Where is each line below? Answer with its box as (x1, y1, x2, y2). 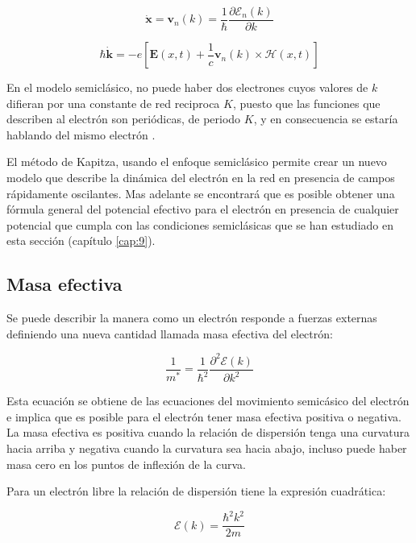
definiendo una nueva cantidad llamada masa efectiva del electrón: (6, 325, 333, 342)
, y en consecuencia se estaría (253, 110, 398, 127)
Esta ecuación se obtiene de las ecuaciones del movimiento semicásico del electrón (6, 392, 410, 409)
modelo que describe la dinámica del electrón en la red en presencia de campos (6, 169, 395, 186)
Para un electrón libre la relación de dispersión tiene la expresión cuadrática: (6, 483, 386, 499)
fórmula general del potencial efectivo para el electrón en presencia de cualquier (6, 201, 399, 218)
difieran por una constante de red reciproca (6, 94, 220, 111)
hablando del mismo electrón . (6, 126, 156, 143)
